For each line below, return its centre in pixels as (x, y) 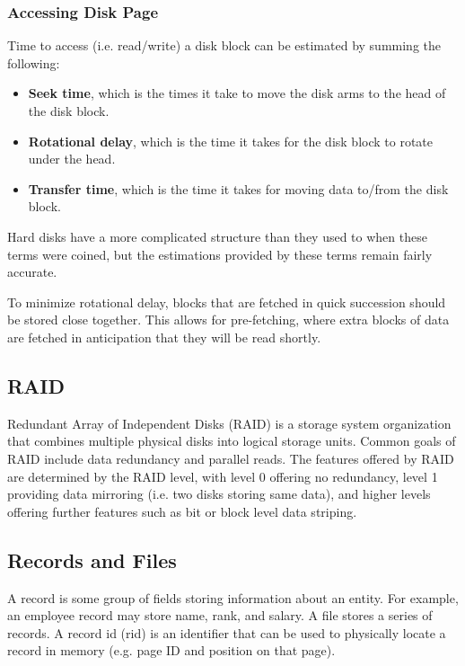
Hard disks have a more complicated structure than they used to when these (217, 236)
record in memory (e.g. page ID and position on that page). (171, 650)
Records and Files (92, 559)
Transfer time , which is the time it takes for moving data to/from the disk (238, 188)
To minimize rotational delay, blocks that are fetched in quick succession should (227, 302)
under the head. (72, 159)
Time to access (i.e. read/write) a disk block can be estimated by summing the (224, 45)
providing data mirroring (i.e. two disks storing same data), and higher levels (219, 494)
